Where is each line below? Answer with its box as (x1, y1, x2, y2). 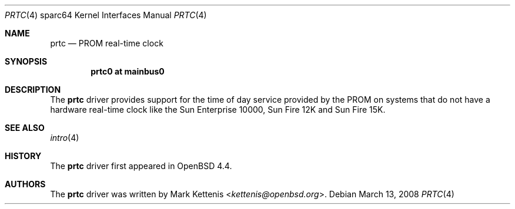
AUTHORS (5, 179, 46, 189)
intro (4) (50, 133, 79, 143)
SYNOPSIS (5, 56, 48, 66)
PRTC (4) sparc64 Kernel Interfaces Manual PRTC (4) (5, 10, 207, 20)
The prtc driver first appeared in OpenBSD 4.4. (50, 161, 232, 171)
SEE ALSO (5, 123, 45, 133)
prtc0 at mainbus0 (91, 66, 165, 76)
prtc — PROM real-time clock (50, 38, 163, 48)
